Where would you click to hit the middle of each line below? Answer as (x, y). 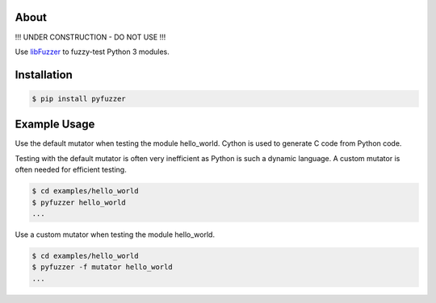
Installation (44, 75)
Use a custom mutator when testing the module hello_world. (115, 235)
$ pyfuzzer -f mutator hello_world (102, 267)
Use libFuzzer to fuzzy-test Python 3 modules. (92, 52)
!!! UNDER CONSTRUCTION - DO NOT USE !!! (90, 37)
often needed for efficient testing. (71, 170)
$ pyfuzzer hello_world (79, 202)
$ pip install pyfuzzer (79, 98)
